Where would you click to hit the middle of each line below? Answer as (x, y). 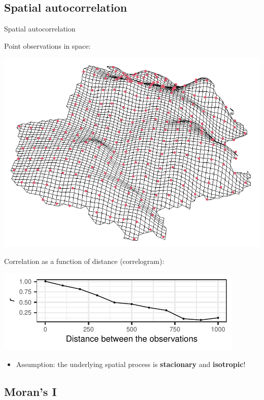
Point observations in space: (47, 45)
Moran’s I (30, 391)
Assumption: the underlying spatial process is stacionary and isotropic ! (131, 364)
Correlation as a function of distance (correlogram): (84, 261)
